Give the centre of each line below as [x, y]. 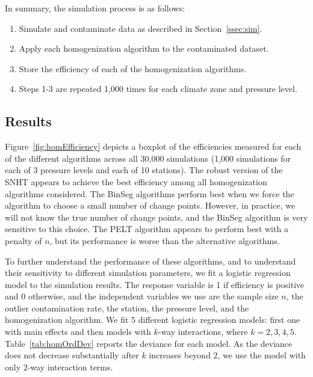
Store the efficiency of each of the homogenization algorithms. [133, 68]
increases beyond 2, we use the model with [227, 355]
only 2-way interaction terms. [59, 366]
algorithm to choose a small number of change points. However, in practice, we [150, 205]
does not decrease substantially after [72, 355]
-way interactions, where [203, 332]
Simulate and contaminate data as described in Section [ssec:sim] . [141, 28]
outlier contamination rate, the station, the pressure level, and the [127, 308]
